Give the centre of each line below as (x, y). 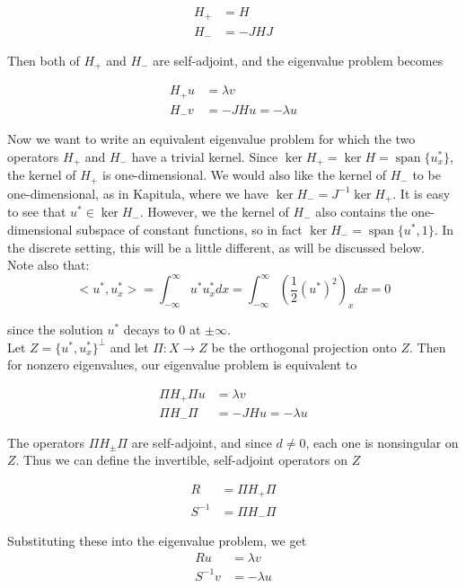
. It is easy (422, 193)
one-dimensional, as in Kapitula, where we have (138, 193)
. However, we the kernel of (214, 212)
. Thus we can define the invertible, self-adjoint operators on (181, 460)
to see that (37, 212)
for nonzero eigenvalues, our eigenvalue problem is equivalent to (182, 365)
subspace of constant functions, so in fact (189, 229)
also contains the (361, 212)
